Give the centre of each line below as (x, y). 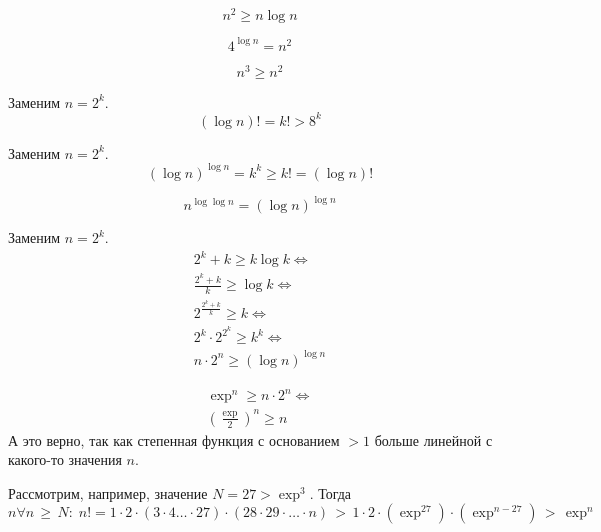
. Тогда (330, 492)
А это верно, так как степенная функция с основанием (174, 439)
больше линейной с (433, 439)
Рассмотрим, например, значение (108, 492)
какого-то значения (65, 459)
